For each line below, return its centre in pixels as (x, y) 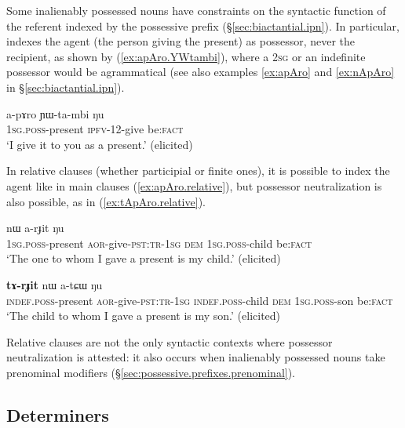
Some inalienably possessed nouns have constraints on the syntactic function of (196, 10)
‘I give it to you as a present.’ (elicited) (100, 144)
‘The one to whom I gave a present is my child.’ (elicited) (144, 258)
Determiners (58, 414)
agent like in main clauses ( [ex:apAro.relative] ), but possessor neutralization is (194, 185)
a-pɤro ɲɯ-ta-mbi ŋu (55, 113)
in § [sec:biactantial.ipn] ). (66, 87)
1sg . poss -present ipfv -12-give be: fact (95, 129)
